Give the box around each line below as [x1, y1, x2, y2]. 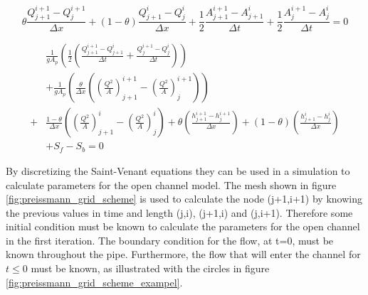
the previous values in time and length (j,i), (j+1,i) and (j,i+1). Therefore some [6, 205, 353, 220]
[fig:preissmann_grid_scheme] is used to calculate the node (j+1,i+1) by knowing [6, 191, 362, 206]
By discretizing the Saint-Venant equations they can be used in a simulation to [6, 163, 350, 178]
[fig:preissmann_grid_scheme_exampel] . [6, 274, 183, 289]
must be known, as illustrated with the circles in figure [31, 261, 270, 276]
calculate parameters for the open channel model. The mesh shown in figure [6, 177, 337, 192]
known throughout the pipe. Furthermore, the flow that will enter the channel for [6, 247, 361, 262]
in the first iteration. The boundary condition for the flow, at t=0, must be [6, 232, 334, 247]
